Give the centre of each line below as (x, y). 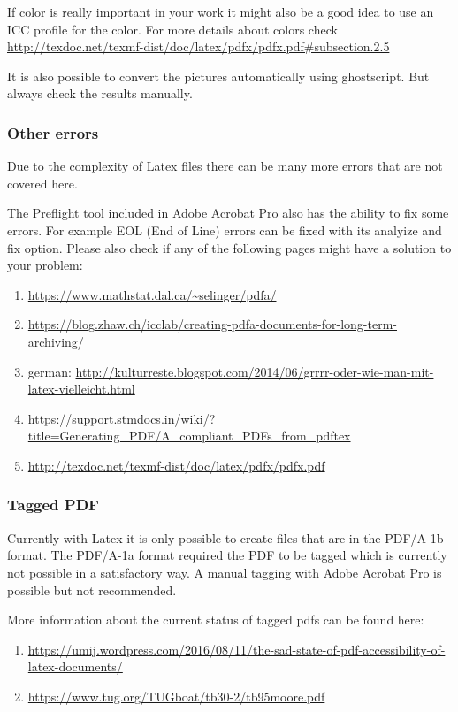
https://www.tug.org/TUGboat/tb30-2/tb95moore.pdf (176, 696)
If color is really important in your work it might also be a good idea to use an (221, 11)
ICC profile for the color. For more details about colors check (172, 29)
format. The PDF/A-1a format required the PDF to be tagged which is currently (227, 555)
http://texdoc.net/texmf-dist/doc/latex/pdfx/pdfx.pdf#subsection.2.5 (198, 46)
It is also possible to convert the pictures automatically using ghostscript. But (218, 76)
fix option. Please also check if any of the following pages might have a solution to (229, 247)
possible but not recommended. (92, 590)
